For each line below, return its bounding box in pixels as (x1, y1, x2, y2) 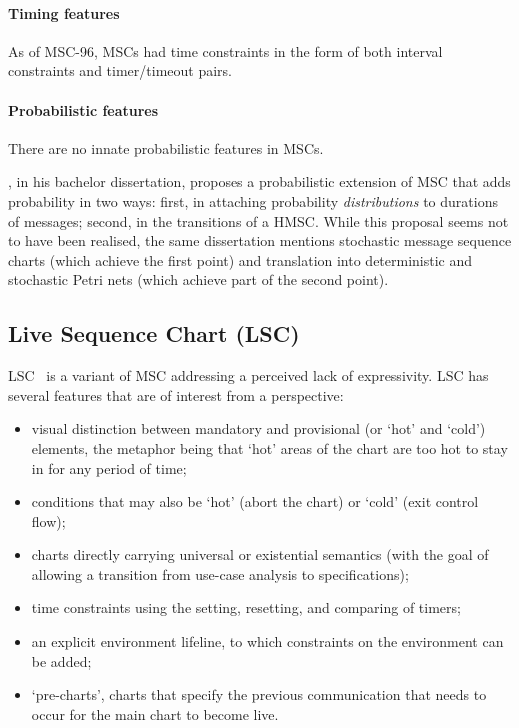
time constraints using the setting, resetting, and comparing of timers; (31, 597, 461, 618)
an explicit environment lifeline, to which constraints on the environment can (31, 631, 504, 652)
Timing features (8, 2, 120, 23)
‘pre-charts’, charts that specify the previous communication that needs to (31, 684, 487, 705)
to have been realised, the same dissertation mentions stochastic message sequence (8, 230, 512, 251)
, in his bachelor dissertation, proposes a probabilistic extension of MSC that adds (8, 171, 511, 192)
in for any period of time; (31, 457, 187, 478)
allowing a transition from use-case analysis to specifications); (31, 563, 409, 584)
